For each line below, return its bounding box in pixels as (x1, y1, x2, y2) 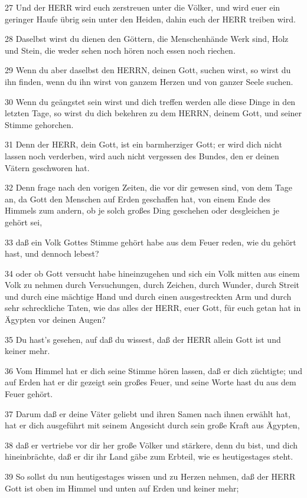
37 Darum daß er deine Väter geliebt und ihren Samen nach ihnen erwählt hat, (5, 407, 290, 420)
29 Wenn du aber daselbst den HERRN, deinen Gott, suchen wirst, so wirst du (5, 64, 291, 76)
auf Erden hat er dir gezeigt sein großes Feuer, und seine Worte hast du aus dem (5, 376, 296, 388)
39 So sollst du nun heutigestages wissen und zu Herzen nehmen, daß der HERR (5, 470, 296, 482)
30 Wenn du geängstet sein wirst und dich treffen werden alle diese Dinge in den (5, 95, 296, 107)
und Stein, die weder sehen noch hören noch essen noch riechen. (5, 44, 236, 56)
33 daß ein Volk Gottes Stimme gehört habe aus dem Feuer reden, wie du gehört (5, 235, 296, 248)
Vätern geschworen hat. (5, 161, 90, 173)
